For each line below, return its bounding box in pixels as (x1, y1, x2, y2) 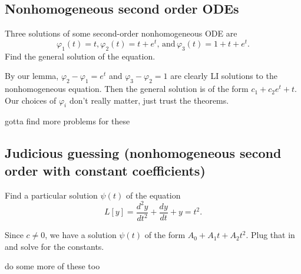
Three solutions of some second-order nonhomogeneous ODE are (5, 27, 237, 39)
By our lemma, (5, 70, 59, 82)
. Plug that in (246, 229, 295, 241)
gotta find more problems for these (5, 115, 130, 127)
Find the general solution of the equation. (5, 49, 156, 62)
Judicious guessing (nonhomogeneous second (5, 144, 282, 162)
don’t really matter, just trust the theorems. (69, 94, 229, 106)
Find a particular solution (5, 189, 98, 201)
